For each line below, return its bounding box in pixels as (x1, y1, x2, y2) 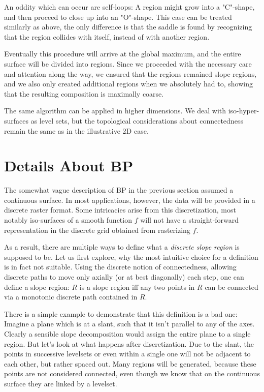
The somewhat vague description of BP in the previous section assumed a (4, 185, 234, 195)
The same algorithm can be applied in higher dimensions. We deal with (4, 105, 226, 116)
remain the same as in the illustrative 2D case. (4, 125, 149, 136)
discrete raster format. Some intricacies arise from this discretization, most (4, 204, 236, 215)
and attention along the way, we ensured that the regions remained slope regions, (4, 68, 257, 79)
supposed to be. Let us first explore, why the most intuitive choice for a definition (4, 251, 258, 262)
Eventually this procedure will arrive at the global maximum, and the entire (4, 48, 241, 59)
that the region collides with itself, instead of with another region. (4, 31, 210, 42)
